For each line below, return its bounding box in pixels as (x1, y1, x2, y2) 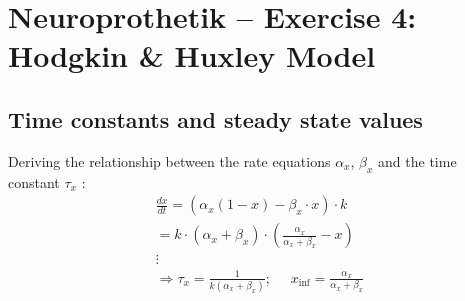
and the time (378, 150, 457, 171)
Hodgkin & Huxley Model (8, 35, 376, 76)
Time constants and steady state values (8, 103, 423, 134)
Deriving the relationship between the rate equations (8, 150, 331, 171)
